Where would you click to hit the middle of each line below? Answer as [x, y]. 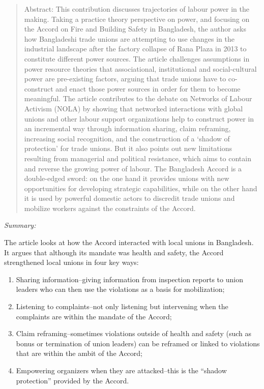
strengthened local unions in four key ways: [71, 262]
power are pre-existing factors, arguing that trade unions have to [125, 79]
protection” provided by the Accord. [72, 380]
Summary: [20, 225]
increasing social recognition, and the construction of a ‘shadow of [127, 138]
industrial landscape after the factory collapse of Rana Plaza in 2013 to [135, 49]
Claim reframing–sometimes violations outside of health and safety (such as [134, 333]
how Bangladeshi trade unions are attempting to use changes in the [129, 38]
